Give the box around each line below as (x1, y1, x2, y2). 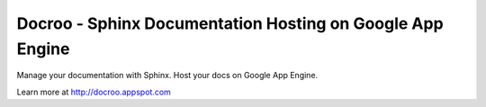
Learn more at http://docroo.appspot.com (16, 86, 171, 97)
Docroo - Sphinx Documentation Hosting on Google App (16, 13, 445, 33)
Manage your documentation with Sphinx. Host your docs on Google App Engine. (16, 70, 319, 81)
